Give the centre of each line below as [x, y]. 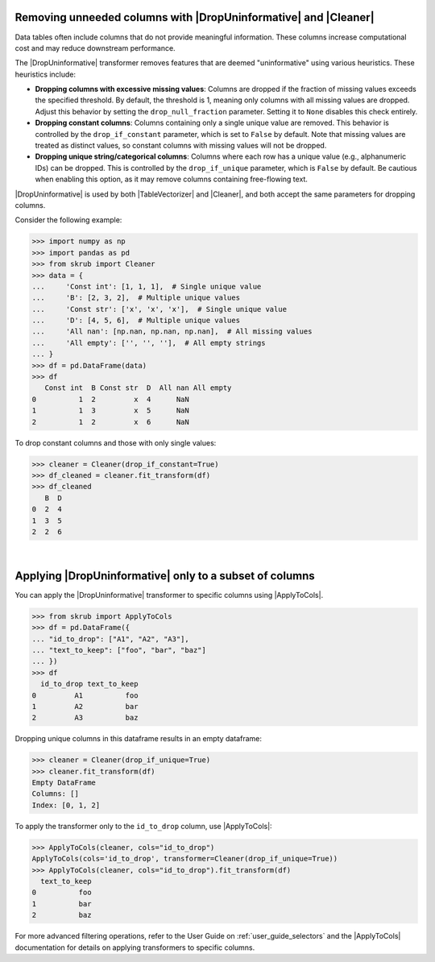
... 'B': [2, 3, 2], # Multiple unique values [136, 298]
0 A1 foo [85, 695]
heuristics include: [46, 74]
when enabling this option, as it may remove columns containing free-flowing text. [171, 179]
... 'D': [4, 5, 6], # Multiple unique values [136, 321]
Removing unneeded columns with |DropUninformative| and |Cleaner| [195, 17]
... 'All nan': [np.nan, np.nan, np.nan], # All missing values [172, 332]
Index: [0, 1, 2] [66, 805]
